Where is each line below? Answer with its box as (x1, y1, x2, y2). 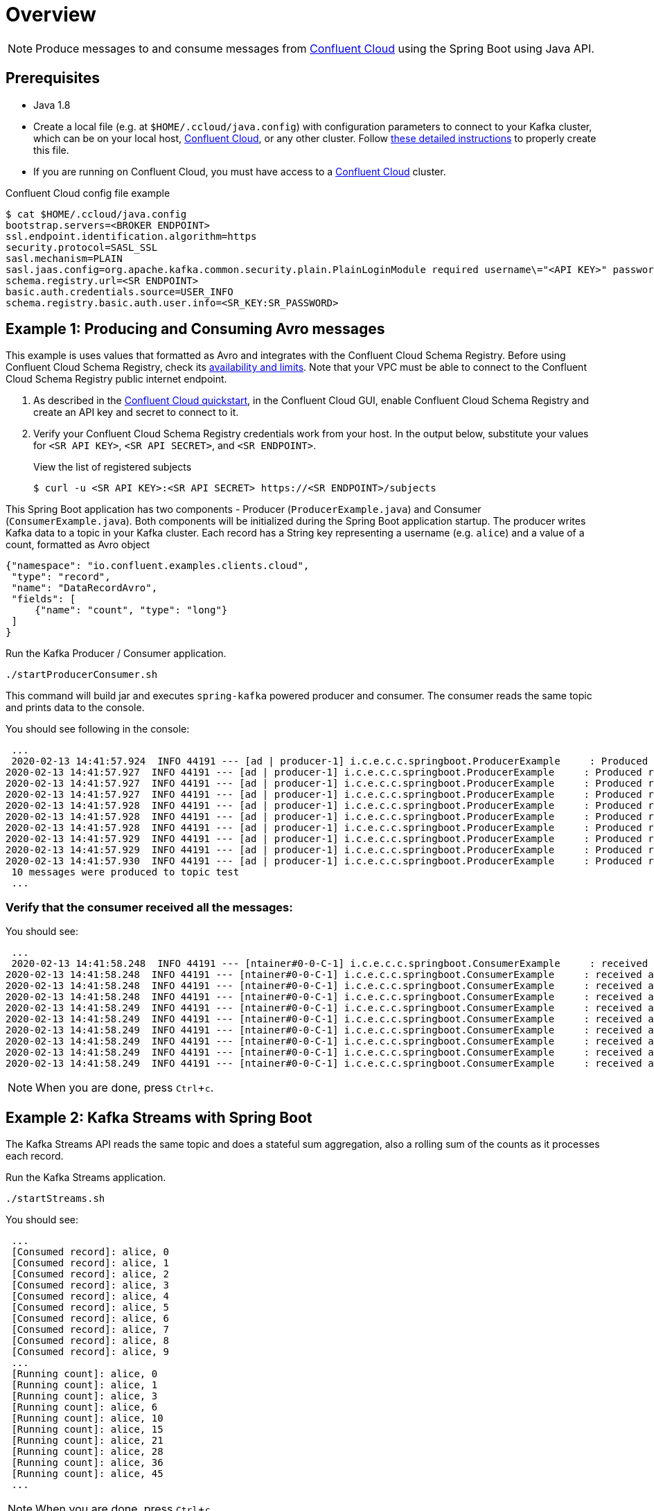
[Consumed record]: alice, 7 (11, 1324, 170, 1336)
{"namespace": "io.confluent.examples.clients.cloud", (6, 560, 310, 572)
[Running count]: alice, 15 (11, 1424, 163, 1435)
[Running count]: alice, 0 (11, 1368, 158, 1380)
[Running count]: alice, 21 (11, 1435, 163, 1447)
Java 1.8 (33, 98, 71, 111)
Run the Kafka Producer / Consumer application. (6, 647, 227, 660)
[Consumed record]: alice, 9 (11, 1346, 170, 1358)
